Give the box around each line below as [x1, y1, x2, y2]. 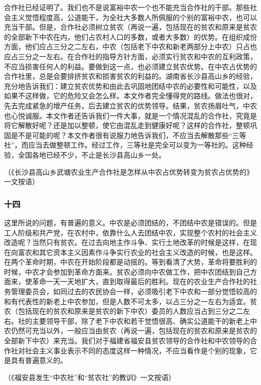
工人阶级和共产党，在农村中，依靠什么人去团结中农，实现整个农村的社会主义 [4, 227, 257, 237]
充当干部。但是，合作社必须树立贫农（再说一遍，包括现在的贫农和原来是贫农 [4, 22, 257, 32]
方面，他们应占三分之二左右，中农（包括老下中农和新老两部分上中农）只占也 [4, 41, 257, 52]
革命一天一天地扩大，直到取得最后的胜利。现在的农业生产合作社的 [32, 276, 250, 287]
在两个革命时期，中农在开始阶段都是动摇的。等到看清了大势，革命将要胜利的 [4, 256, 257, 267]
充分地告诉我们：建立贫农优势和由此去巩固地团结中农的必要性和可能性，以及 [4, 80, 257, 91]
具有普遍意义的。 [11, 355, 67, 365]
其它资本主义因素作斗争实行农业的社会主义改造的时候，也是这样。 [39, 246, 257, 257]
